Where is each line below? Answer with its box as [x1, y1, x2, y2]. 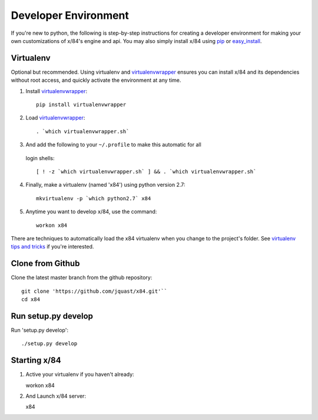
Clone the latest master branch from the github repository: [11, 274, 153, 281]
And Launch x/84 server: [25, 392, 87, 399]
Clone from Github [11, 259, 80, 269]
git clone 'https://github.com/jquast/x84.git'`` [21, 287, 168, 295]
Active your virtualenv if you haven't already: [25, 371, 135, 378]
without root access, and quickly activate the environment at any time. [11, 77, 181, 84]
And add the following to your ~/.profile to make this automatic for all [25, 141, 201, 148]
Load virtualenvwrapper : [25, 114, 85, 121]
